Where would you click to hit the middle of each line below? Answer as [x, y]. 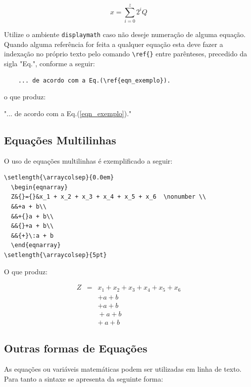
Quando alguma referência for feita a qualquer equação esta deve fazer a [114, 44]
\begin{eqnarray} [39, 187]
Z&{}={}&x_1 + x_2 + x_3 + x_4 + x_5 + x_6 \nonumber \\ [109, 197]
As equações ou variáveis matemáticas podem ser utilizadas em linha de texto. [123, 368]
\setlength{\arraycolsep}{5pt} [55, 255]
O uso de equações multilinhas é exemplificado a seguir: [88, 160]
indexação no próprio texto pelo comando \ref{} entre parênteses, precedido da [125, 54]
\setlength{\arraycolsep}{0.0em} [59, 178]
